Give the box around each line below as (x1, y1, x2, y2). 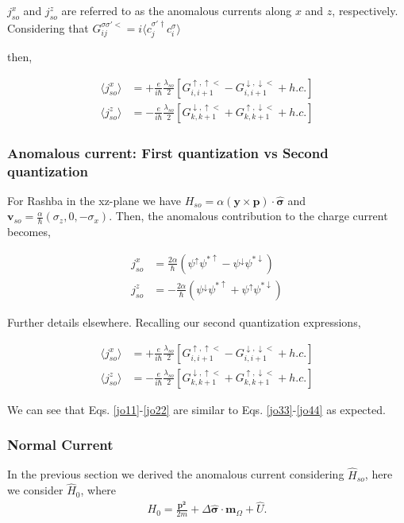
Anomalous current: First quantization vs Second (7, 142, 329, 162)
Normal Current (7, 435, 114, 455)
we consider (7, 482, 63, 498)
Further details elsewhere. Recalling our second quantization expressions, (7, 313, 361, 330)
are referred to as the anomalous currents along (61, 2, 292, 18)
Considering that (7, 19, 89, 36)
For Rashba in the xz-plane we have (7, 192, 182, 208)
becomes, (7, 223, 51, 240)
